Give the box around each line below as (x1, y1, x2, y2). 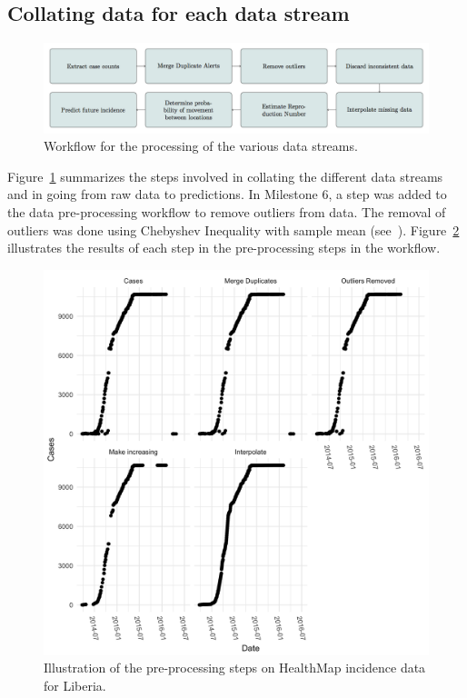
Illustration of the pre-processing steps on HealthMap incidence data (44, 658, 426, 677)
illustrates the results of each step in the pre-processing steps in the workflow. (7, 238, 441, 257)
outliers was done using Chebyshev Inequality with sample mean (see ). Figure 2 (7, 220, 460, 239)
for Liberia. (44, 675, 106, 694)
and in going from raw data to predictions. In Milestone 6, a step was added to (7, 184, 447, 204)
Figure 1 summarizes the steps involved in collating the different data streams (7, 166, 443, 185)
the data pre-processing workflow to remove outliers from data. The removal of (7, 202, 446, 221)
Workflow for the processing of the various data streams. (44, 136, 358, 155)
